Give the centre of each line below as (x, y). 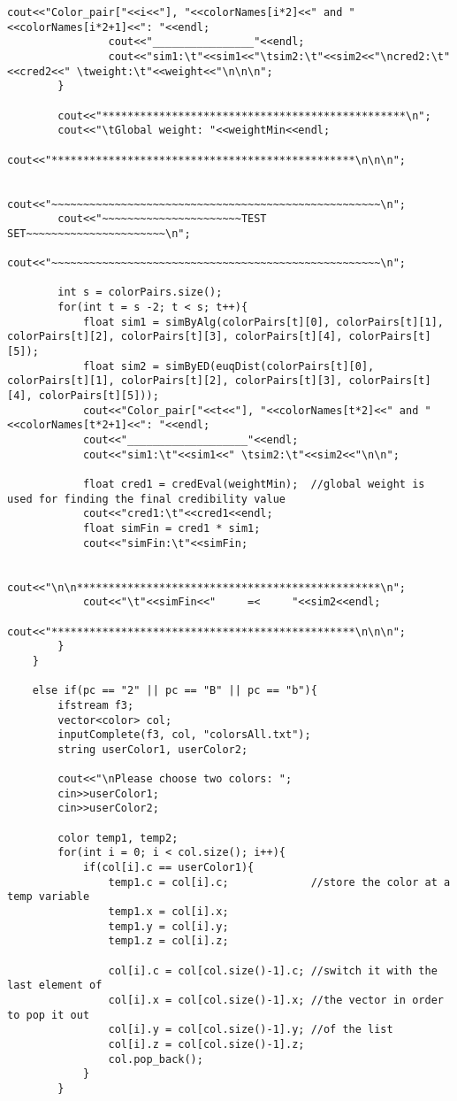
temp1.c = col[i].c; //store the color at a (279, 882)
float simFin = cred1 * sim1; (171, 528)
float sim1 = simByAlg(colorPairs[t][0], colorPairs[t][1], (263, 322)
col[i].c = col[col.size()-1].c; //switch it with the (273, 970)
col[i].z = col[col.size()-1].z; (206, 1044)
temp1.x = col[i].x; (168, 912)
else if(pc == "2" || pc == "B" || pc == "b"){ (175, 691)
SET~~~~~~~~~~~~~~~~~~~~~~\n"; (99, 233)
